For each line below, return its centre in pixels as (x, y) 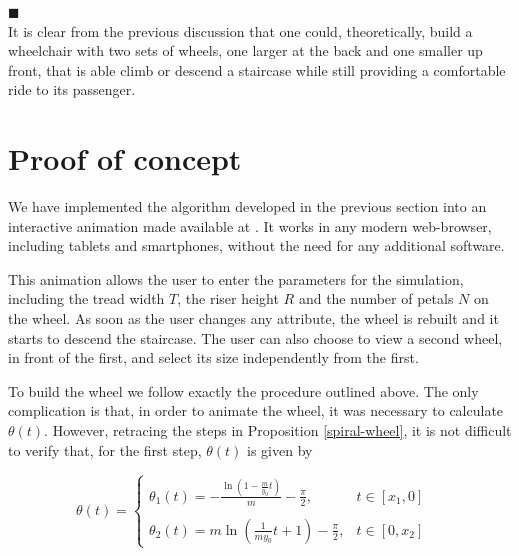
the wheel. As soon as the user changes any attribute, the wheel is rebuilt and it (253, 318)
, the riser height (228, 298)
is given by (280, 449)
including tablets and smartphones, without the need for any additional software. (256, 245)
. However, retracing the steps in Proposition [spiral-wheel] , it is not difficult (278, 430)
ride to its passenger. (72, 89)
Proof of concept (125, 158)
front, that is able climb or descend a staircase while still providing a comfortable (257, 69)
